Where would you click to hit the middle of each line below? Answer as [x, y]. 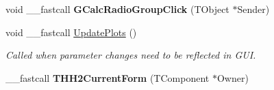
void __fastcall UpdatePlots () [71, 32]
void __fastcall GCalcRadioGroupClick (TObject [117, 9]
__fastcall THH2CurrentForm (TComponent [108, 77]
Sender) [253, 9]
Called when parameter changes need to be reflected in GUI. [131, 55]
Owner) [233, 77]
